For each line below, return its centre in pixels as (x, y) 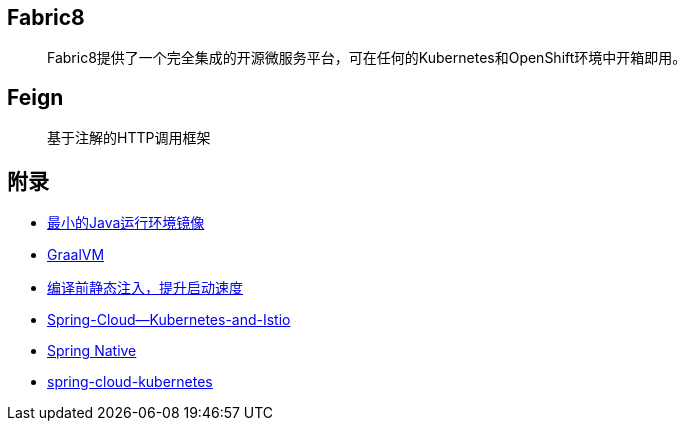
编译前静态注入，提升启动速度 (145, 288)
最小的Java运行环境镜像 (126, 223)
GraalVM (76, 255)
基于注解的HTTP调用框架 (129, 138)
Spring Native (92, 351)
